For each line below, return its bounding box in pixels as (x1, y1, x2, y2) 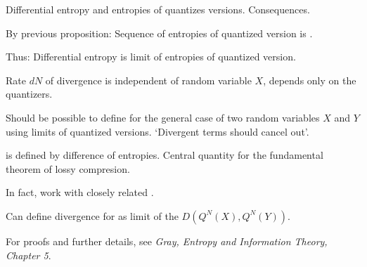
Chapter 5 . (6, 247, 51, 262)
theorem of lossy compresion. (6, 161, 130, 176)
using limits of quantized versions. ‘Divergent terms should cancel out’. (6, 124, 309, 138)
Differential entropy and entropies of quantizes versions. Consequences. (6, 2, 310, 16)
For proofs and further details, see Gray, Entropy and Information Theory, (6, 233, 328, 248)
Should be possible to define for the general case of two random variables (6, 110, 320, 124)
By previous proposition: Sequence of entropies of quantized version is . (6, 25, 313, 40)
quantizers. (6, 86, 53, 101)
